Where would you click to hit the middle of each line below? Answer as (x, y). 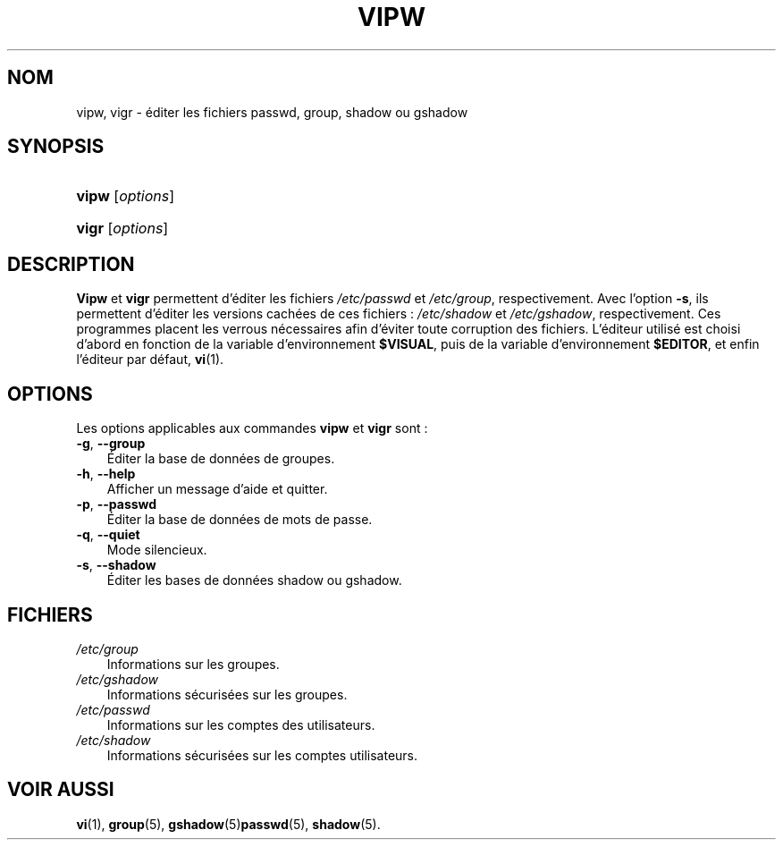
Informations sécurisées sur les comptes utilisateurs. (262, 755)
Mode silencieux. (157, 550)
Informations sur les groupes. (193, 664)
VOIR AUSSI (61, 790)
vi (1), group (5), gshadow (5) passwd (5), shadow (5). (228, 824)
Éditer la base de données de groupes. (221, 459)
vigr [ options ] (122, 229)
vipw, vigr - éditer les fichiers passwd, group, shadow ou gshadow (272, 112)
